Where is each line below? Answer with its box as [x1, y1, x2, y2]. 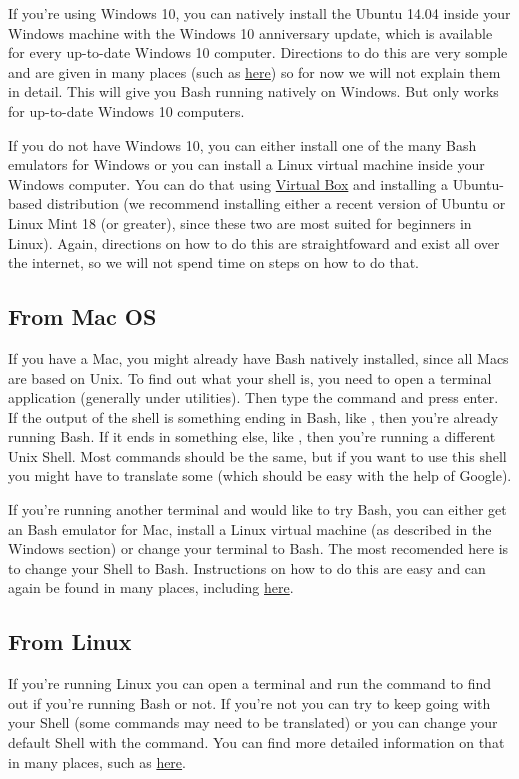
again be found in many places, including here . [8, 577, 294, 598]
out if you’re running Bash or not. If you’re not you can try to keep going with [8, 692, 491, 713]
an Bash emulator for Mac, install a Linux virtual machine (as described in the [8, 518, 492, 539]
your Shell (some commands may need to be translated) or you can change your [8, 712, 498, 733]
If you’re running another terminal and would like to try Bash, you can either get [8, 499, 507, 520]
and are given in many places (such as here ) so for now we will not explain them [8, 61, 501, 82]
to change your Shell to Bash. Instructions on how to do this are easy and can [8, 557, 486, 578]
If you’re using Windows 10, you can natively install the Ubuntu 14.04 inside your [8, 3, 511, 23]
